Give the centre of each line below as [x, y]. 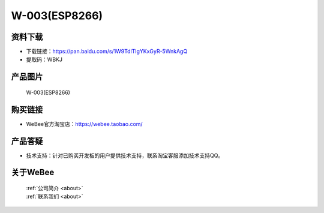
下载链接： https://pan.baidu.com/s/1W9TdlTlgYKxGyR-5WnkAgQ [107, 52]
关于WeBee [33, 172]
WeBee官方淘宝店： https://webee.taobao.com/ [85, 124]
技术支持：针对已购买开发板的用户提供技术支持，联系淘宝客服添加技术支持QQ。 [125, 155]
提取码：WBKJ [44, 59]
